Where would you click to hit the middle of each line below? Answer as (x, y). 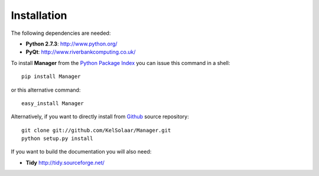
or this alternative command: (46, 90)
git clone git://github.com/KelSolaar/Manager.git (96, 130)
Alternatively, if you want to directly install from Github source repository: (100, 117)
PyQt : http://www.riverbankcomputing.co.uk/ (81, 52)
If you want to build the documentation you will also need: (81, 152)
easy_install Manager (53, 103)
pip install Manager (51, 76)
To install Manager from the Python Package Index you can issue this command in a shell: (121, 63)
